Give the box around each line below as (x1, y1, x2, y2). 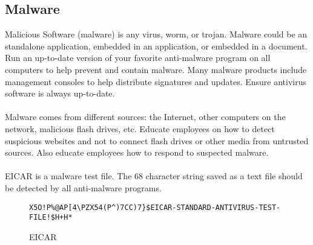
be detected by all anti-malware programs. (5, 181, 162, 194)
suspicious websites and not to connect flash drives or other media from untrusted (5, 134, 309, 147)
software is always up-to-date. (5, 87, 115, 100)
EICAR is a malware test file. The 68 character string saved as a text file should (5, 170, 303, 182)
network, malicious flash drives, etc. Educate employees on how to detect (5, 122, 275, 135)
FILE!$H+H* (29, 213, 73, 222)
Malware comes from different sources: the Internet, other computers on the (5, 110, 286, 123)
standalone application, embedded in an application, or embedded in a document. (5, 39, 308, 52)
